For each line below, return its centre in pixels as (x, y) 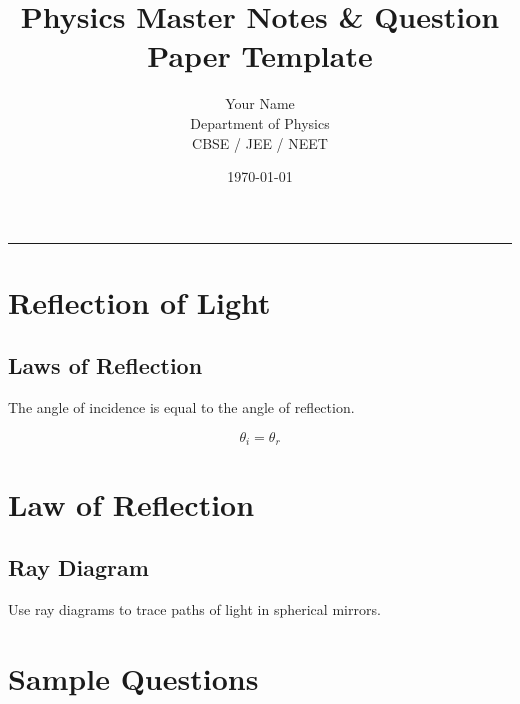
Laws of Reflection (105, 365)
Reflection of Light (139, 301)
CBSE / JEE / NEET (260, 142)
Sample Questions (133, 677)
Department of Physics (260, 122)
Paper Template (260, 55)
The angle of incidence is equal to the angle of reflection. (181, 407)
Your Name (260, 103)
